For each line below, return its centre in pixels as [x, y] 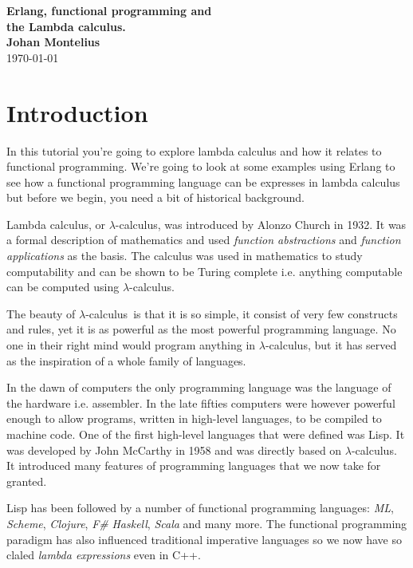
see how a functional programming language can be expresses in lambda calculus [203, 181]
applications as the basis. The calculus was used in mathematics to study [185, 256]
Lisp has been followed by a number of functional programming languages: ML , [200, 508]
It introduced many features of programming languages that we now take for [194, 465]
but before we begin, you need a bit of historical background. [155, 197]
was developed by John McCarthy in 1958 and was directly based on [174, 450]
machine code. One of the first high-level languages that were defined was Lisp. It [206, 434]
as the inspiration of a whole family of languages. [126, 360]
